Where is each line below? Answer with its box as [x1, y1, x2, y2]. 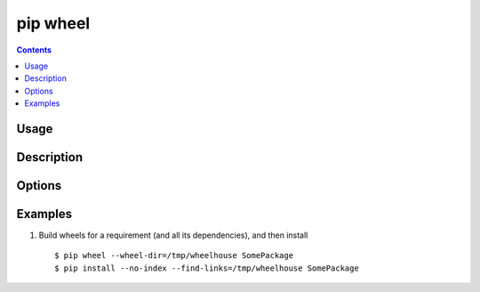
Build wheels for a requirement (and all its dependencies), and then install [38, 230, 308, 240]
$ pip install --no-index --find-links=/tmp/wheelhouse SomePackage [54, 263, 359, 273]
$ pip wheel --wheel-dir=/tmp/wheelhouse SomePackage [54, 250, 293, 261]
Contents [16, 45, 52, 55]
